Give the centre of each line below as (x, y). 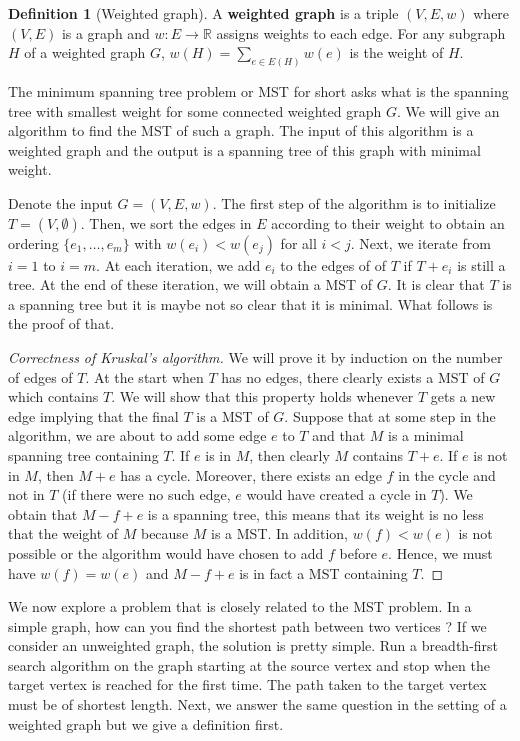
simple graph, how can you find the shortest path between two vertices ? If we (247, 625)
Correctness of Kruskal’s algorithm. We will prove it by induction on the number (255, 356)
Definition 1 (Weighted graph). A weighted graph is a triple (203, 13)
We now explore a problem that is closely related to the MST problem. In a (240, 606)
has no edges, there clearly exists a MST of (353, 376)
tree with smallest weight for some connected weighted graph (195, 110)
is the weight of (396, 52)
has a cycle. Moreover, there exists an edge (251, 474)
